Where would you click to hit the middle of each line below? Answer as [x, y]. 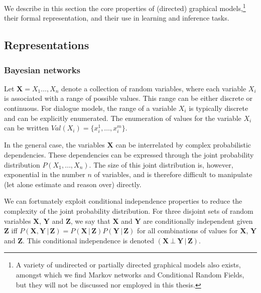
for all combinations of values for [187, 231]
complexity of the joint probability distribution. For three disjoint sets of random [129, 210]
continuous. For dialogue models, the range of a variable [90, 108]
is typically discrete [219, 108]
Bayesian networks [42, 69]
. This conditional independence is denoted [88, 240]
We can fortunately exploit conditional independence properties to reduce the [123, 201]
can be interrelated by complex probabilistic [183, 145]
